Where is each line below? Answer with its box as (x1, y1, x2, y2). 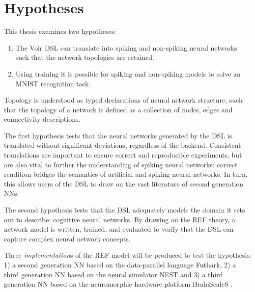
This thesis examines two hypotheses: (4, 26, 116, 36)
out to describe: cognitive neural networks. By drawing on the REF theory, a (4, 214, 235, 224)
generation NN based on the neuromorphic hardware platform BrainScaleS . (4, 279, 233, 289)
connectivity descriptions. (4, 114, 81, 124)
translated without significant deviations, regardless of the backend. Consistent (4, 140, 241, 150)
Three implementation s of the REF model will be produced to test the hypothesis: (4, 250, 252, 260)
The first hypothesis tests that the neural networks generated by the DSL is (4, 130, 232, 140)
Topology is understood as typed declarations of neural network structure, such (4, 95, 243, 105)
